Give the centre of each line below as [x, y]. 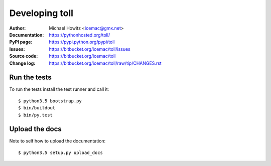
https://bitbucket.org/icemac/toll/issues [90, 49]
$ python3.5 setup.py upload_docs [60, 152]
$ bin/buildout [37, 108]
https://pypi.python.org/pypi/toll [82, 42]
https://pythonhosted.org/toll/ [80, 35]
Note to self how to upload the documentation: [57, 141]
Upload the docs [36, 129]
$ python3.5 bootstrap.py [50, 101]
